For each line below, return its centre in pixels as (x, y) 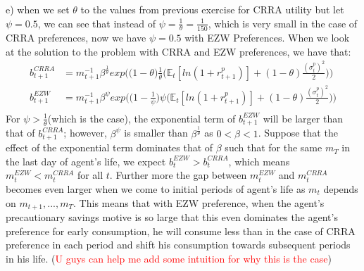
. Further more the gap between (178, 175)
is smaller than (156, 133)
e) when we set (38, 9)
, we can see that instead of (97, 23)
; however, (85, 133)
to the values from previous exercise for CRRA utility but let (212, 9)
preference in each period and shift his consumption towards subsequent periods (178, 245)
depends (341, 188)
